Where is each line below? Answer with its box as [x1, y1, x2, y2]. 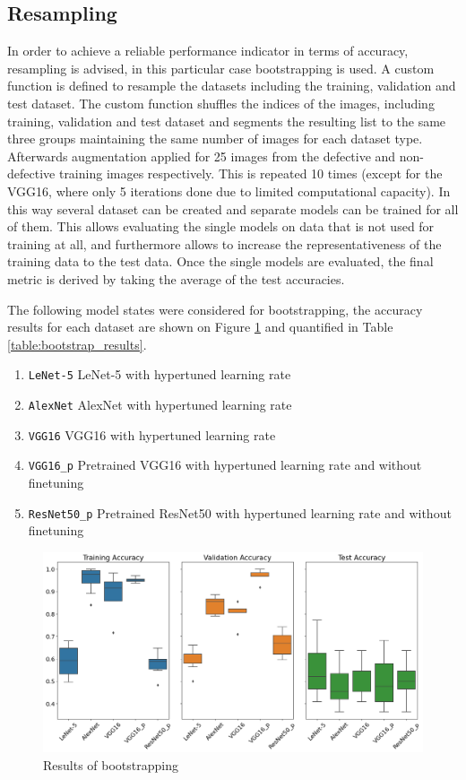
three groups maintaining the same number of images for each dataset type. [7, 129, 423, 148]
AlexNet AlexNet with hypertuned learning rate [28, 394, 292, 413]
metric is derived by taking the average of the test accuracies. [7, 269, 345, 288]
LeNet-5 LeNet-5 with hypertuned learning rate [28, 365, 291, 384]
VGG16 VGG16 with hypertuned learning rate [28, 425, 276, 444]
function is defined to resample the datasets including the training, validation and [7, 76, 456, 95]
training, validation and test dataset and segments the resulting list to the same [7, 111, 446, 130]
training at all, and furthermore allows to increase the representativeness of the [7, 234, 442, 253]
